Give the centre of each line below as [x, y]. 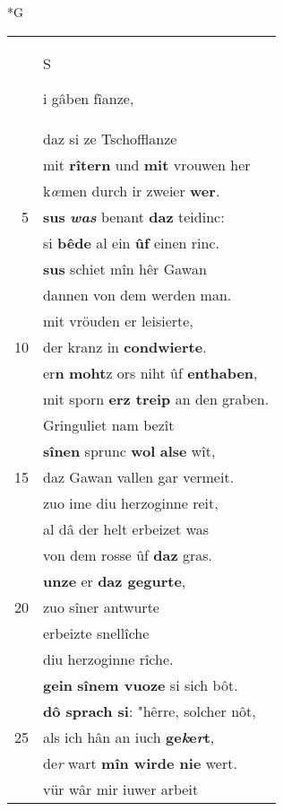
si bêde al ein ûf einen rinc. [131, 242]
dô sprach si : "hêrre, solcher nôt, [150, 711]
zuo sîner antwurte [101, 606]
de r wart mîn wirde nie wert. [140, 763]
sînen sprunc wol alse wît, [129, 450]
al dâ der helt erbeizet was [126, 528]
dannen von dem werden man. [137, 294]
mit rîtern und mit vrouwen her [147, 164]
